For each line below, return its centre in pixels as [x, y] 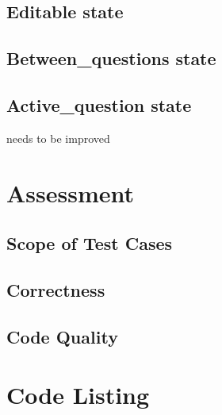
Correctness [56, 289]
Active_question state [99, 104]
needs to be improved [58, 138]
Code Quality [62, 336]
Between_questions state [111, 58]
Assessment [71, 192]
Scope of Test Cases [90, 243]
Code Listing [78, 395]
